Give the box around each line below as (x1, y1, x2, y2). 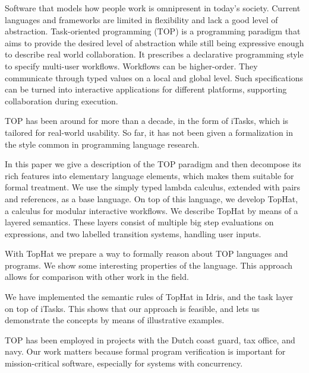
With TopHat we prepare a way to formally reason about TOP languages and (5, 247, 288, 260)
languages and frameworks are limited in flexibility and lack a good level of (5, 13, 278, 25)
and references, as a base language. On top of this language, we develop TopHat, (5, 192, 298, 205)
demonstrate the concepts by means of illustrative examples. (5, 314, 225, 326)
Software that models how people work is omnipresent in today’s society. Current (5, 2, 301, 14)
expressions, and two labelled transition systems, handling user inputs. (5, 227, 261, 240)
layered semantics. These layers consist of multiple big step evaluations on (5, 216, 274, 228)
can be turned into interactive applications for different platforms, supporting (5, 83, 287, 95)
